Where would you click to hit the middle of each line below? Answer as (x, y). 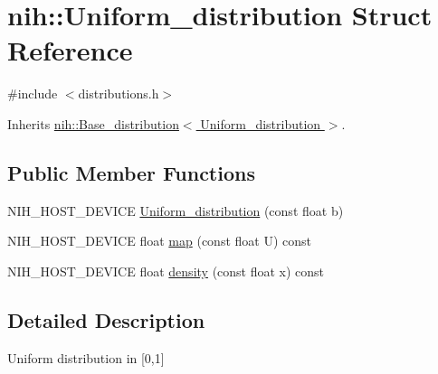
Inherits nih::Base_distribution (93, 123)
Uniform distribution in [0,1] (86, 357)
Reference (70, 50)
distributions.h (119, 93)
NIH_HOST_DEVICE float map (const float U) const (159, 241)
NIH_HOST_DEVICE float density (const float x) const (166, 271)
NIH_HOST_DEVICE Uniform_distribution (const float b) (176, 210)
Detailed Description (106, 319)
